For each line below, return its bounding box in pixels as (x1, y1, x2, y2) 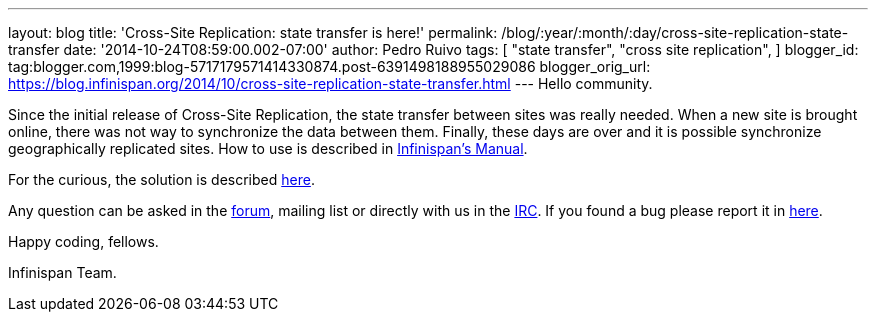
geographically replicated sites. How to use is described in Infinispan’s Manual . (8, 140, 528, 157)
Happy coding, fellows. (8, 233, 159, 250)
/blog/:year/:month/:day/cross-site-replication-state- (501, 24, 849, 41)
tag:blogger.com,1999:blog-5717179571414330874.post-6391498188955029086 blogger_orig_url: (8, 58, 651, 75)
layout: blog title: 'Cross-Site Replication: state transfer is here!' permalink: (8, 24, 498, 41)
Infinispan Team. (8, 264, 117, 281)
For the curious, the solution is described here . (8, 171, 315, 188)
